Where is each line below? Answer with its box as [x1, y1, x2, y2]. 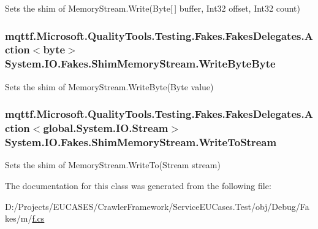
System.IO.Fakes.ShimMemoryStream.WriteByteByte [5, 56, 276, 71]
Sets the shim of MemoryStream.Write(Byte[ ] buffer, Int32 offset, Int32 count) [5, 2, 301, 14]
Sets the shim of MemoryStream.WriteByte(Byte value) [5, 80, 214, 93]
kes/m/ [5, 212, 32, 225]
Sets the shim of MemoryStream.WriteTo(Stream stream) [5, 158, 221, 171]
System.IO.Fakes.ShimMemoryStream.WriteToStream [5, 134, 277, 150]
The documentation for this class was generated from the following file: [5, 179, 271, 192]
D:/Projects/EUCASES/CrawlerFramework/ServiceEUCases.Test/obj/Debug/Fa [5, 200, 309, 212]
